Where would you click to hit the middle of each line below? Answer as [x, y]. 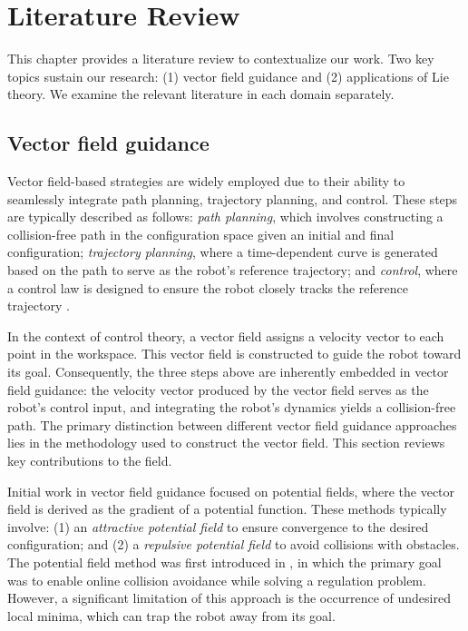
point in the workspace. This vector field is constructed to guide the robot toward [234, 354]
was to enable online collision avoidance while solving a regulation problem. [217, 580]
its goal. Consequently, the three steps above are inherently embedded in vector [228, 372]
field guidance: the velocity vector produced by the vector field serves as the [218, 389]
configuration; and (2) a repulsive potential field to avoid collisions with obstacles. [234, 544]
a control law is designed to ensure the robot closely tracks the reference [208, 287]
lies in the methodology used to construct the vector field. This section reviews [226, 443]
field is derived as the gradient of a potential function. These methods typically [227, 509]
